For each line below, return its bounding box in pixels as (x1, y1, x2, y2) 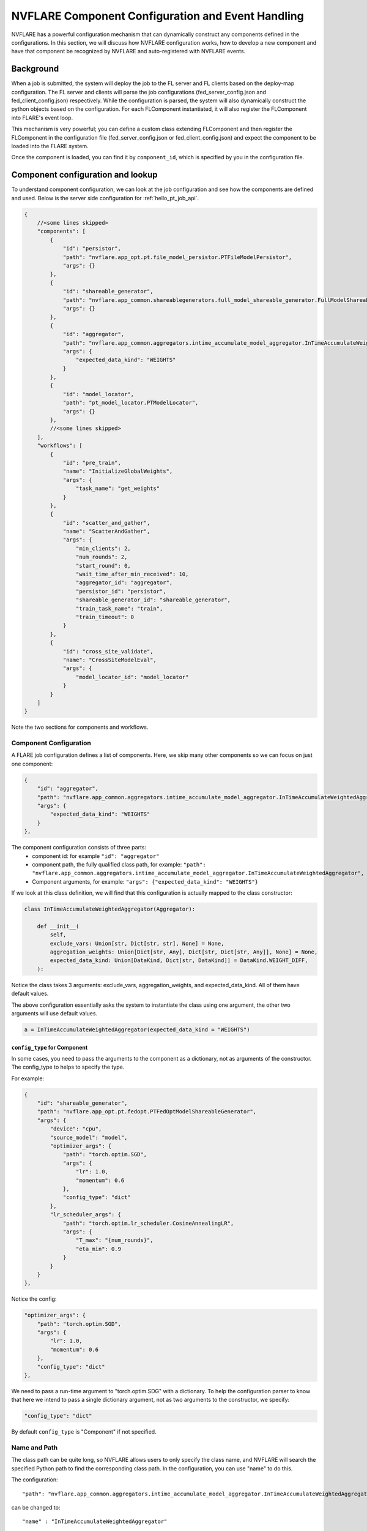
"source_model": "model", (50, 1134, 128, 1141)
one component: (11, 760, 53, 767)
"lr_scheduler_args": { (50, 1211, 122, 1218)
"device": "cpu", (50, 1126, 102, 1132)
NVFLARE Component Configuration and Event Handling (11, 9, 304, 23)
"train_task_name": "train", (75, 605, 163, 612)
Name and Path (11, 1443, 58, 1452)
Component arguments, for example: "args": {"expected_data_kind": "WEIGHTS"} (32, 878, 259, 885)
